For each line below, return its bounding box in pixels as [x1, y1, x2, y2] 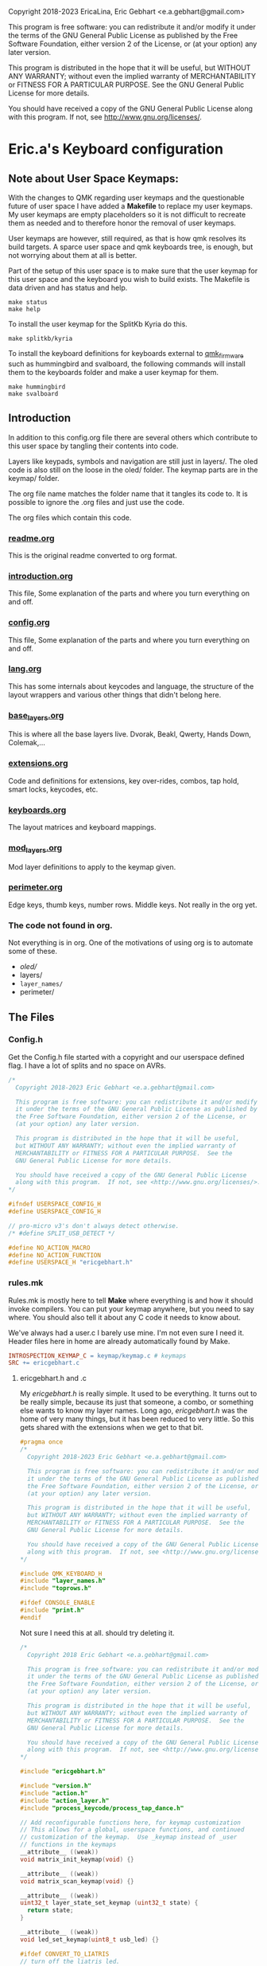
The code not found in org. [8, 920, 113, 931]
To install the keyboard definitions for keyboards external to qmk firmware [8, 349, 244, 360]
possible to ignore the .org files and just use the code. [8, 497, 185, 506]
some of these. [8, 947, 58, 956]
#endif [19, 1613, 42, 1621]
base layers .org [8, 709, 64, 722]
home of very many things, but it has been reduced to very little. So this [19, 1414, 254, 1424]
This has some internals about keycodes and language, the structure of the [8, 681, 254, 691]
